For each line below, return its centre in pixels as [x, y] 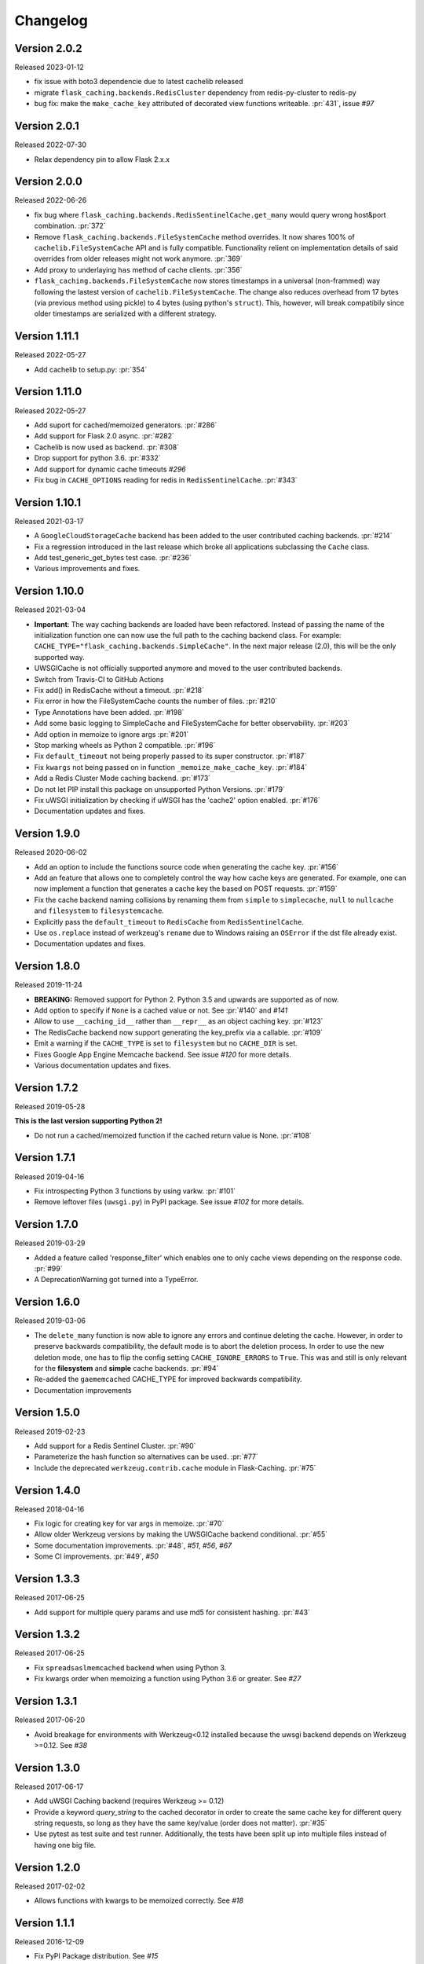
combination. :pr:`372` [70, 226]
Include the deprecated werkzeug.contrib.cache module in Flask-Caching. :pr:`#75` [175, 1468]
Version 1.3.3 [47, 1579]
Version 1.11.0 [48, 392]
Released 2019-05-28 [50, 1106]
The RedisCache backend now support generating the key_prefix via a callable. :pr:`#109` [179, 1032]
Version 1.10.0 [49, 591]
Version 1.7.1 [45, 1158]
